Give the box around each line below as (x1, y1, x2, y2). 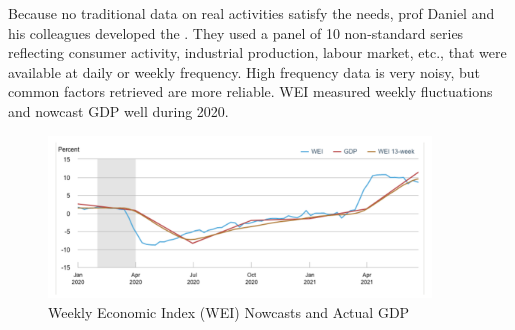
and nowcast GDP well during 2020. (8, 100, 229, 121)
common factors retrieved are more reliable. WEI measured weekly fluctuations (8, 81, 493, 102)
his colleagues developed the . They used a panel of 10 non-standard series (8, 22, 464, 43)
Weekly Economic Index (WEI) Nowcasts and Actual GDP (48, 301, 410, 322)
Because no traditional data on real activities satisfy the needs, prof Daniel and (8, 3, 495, 23)
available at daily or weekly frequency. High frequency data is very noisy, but (8, 61, 481, 82)
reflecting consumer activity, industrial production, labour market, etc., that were (8, 42, 507, 63)
